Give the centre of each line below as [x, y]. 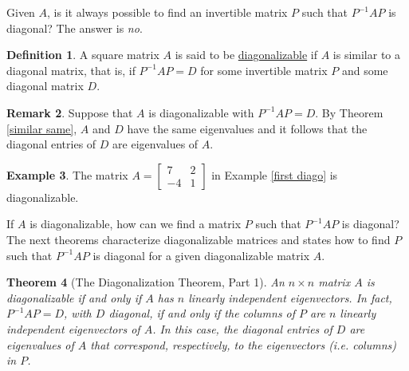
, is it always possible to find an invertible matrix [167, 12]
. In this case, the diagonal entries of [242, 328]
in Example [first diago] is [275, 174]
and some [365, 70]
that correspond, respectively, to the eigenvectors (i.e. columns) [243, 344]
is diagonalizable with [201, 112]
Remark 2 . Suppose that [70, 112]
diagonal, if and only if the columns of [202, 313]
